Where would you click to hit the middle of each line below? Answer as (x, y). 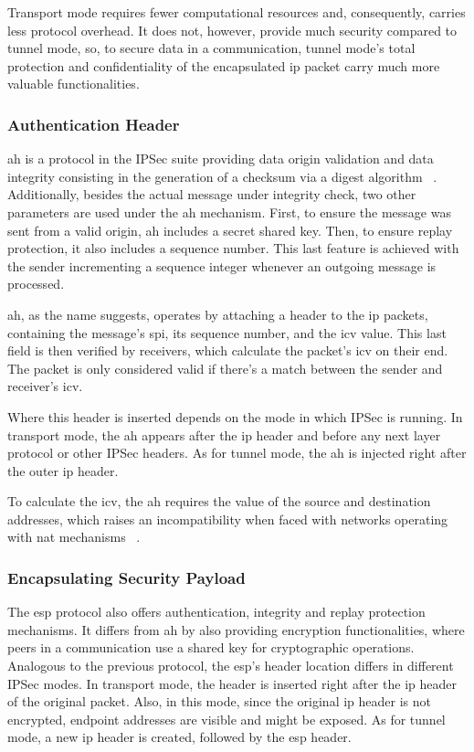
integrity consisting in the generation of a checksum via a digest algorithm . (222, 176)
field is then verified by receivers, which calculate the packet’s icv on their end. (228, 350)
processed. (36, 284)
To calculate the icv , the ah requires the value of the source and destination (219, 501)
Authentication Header (94, 124)
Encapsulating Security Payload (126, 577)
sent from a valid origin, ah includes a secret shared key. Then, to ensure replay (230, 230)
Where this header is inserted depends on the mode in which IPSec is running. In (235, 416)
